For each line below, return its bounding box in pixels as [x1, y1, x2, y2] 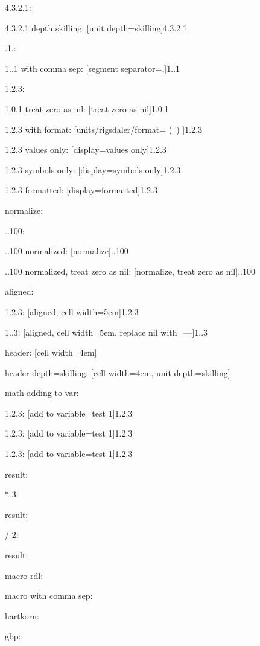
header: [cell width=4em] [5, 346, 97, 359]
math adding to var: [5, 386, 79, 399]
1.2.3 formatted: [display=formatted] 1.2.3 [5, 184, 157, 196]
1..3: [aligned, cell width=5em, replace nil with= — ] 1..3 [5, 325, 208, 338]
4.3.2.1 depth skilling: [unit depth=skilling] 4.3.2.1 [5, 21, 188, 34]
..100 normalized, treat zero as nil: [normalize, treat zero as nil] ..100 [5, 264, 255, 277]
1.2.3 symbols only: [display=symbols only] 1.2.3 [5, 163, 181, 176]
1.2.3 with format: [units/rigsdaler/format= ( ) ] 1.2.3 [5, 123, 203, 135]
